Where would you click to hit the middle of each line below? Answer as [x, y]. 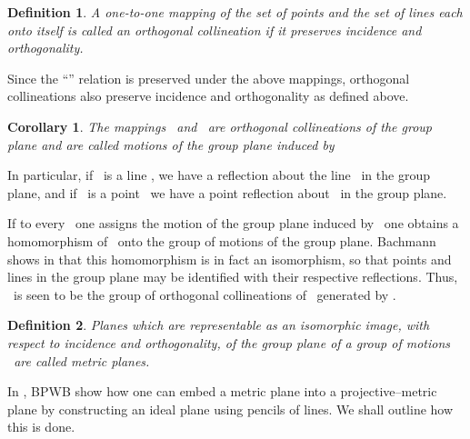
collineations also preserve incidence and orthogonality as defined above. [208, 96]
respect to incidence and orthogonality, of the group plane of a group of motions [229, 342]
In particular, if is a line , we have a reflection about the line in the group [219, 175]
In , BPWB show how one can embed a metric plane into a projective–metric [222, 391]
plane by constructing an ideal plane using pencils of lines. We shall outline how [230, 409]
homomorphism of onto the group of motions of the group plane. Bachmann [222, 240]
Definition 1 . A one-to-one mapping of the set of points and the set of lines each [235, 12]
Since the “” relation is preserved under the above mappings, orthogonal [209, 78]
